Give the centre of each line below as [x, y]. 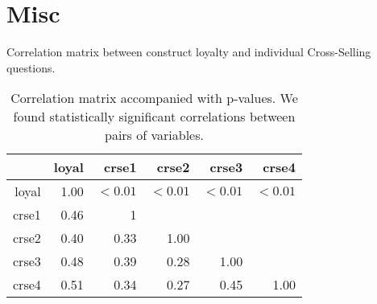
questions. [31, 67]
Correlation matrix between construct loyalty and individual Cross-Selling [189, 52]
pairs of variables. [154, 135]
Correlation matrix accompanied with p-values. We [154, 98]
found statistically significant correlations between [154, 117]
